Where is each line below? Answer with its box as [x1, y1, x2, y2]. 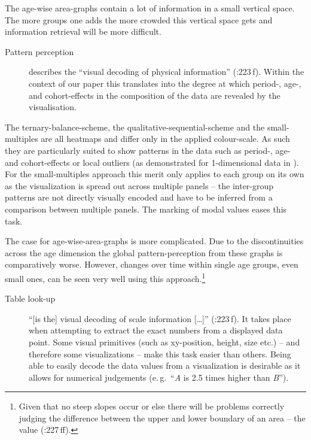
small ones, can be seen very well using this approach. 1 [5, 270, 206, 284]
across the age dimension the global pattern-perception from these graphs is [5, 246, 283, 259]
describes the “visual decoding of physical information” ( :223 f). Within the [29, 65, 304, 78]
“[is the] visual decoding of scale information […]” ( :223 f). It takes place [29, 312, 291, 324]
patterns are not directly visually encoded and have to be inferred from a [5, 191, 273, 204]
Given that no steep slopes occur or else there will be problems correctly [19, 400, 285, 412]
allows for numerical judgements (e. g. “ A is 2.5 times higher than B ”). [29, 371, 289, 383]
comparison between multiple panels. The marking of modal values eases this [5, 202, 287, 215]
